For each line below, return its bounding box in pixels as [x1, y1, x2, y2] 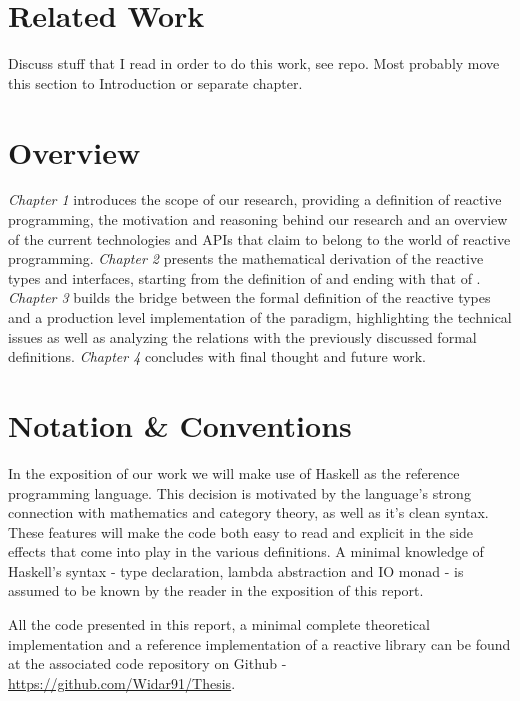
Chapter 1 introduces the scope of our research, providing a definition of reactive [8, 189, 502, 210]
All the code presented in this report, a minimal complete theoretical [8, 614, 430, 635]
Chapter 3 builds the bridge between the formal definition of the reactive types [8, 287, 491, 308]
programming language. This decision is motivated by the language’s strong [8, 482, 471, 503]
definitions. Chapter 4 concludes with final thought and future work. [8, 346, 426, 367]
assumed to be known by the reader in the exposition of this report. [8, 580, 424, 601]
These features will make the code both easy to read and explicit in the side [8, 521, 474, 542]
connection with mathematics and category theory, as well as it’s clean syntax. [8, 502, 489, 523]
